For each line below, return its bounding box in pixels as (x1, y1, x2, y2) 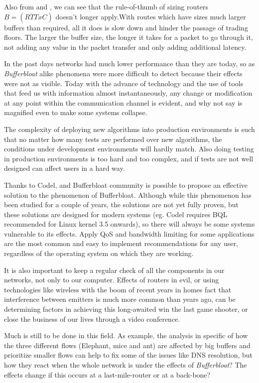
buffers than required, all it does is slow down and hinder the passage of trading (4, 22, 248, 32)
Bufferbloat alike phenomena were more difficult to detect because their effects (4, 68, 243, 78)
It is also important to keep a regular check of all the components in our (4, 264, 225, 275)
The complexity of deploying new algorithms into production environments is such (4, 124, 255, 134)
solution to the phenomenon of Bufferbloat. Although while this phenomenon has (4, 189, 252, 200)
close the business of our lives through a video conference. (4, 313, 180, 324)
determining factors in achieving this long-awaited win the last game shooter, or (4, 304, 248, 314)
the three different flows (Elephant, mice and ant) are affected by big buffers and (4, 340, 251, 350)
